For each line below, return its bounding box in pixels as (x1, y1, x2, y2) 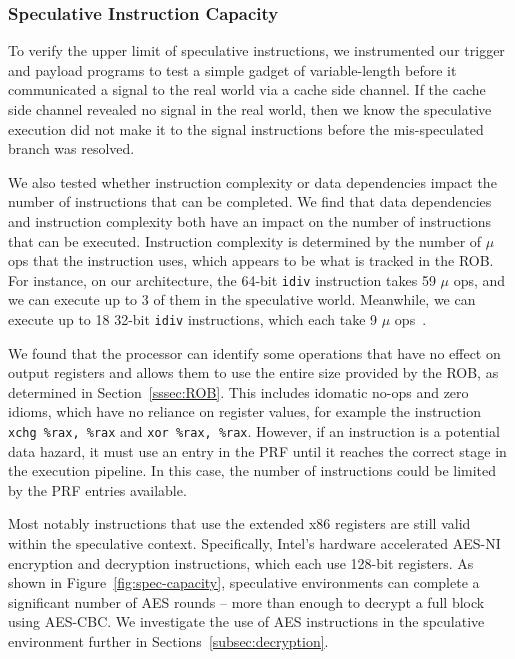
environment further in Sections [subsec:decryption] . (8, 631, 329, 652)
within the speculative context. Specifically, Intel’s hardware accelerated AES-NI (8, 533, 501, 554)
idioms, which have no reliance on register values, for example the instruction (8, 401, 481, 422)
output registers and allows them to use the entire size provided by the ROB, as (8, 362, 499, 383)
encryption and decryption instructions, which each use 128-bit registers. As (8, 552, 474, 573)
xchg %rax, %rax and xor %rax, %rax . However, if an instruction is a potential (8, 421, 500, 442)
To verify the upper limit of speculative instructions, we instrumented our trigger (8, 40, 505, 61)
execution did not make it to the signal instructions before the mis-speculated (8, 118, 484, 139)
